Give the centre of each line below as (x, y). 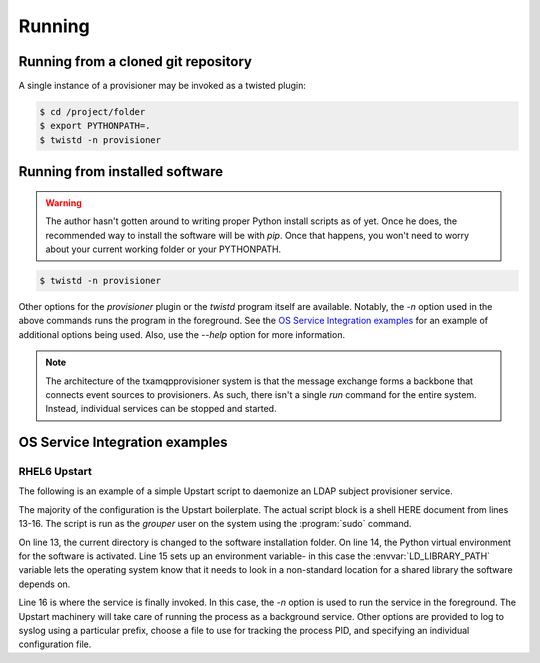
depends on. (44, 584)
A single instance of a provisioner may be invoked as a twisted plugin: (162, 86)
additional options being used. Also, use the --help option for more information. (181, 334)
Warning (63, 202)
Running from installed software (121, 171)
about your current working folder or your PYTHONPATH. (163, 249)
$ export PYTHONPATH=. (95, 126)
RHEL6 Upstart (55, 472)
